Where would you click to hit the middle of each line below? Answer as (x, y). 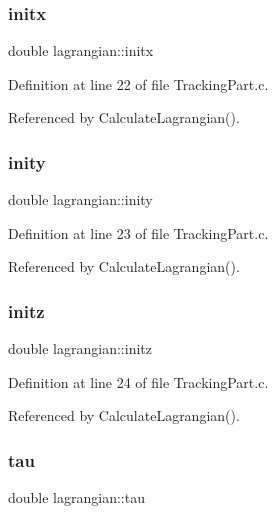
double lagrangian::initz (80, 348)
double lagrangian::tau (76, 497)
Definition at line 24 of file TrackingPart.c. (138, 381)
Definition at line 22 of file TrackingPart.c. (138, 83)
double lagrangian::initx (81, 50)
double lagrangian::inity (80, 199)
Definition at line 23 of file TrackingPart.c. (138, 232)
